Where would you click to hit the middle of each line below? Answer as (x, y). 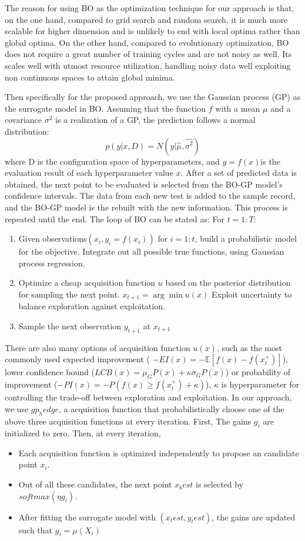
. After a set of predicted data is (239, 173)
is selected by (220, 484)
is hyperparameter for (260, 384)
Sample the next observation (70, 325)
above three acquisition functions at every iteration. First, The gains (128, 421)
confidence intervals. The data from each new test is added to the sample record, (150, 196)
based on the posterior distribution (228, 283)
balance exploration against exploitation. (92, 306)
